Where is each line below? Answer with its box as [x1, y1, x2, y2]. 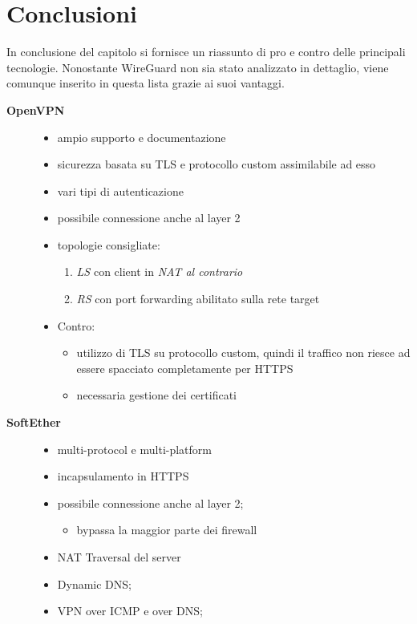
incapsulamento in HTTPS [57, 468, 189, 484]
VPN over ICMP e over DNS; [57, 602, 203, 619]
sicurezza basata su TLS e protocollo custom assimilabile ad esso [57, 156, 376, 172]
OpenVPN [6, 101, 65, 118]
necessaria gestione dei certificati [76, 387, 237, 403]
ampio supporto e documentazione [57, 128, 226, 145]
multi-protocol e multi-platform [57, 440, 213, 457]
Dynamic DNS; [57, 575, 132, 592]
